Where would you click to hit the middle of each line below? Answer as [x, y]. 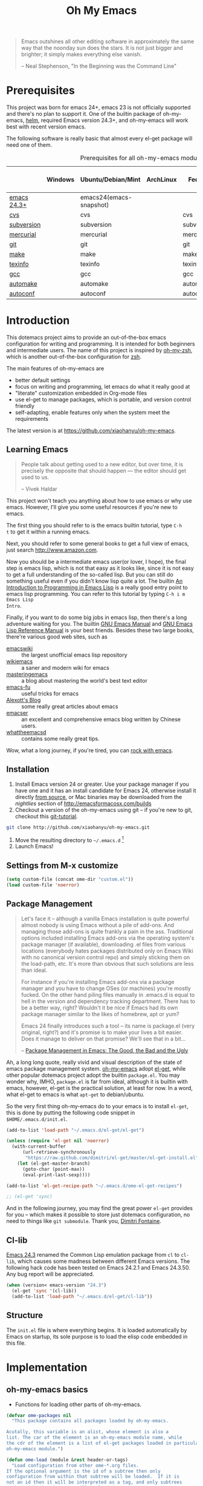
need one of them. [29, 145]
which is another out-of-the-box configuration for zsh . [74, 357]
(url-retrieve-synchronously [59, 1153]
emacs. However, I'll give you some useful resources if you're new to [92, 507]
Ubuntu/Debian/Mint [110, 179]
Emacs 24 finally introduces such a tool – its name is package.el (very [108, 1026]
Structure [25, 1315]
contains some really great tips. [60, 738]
